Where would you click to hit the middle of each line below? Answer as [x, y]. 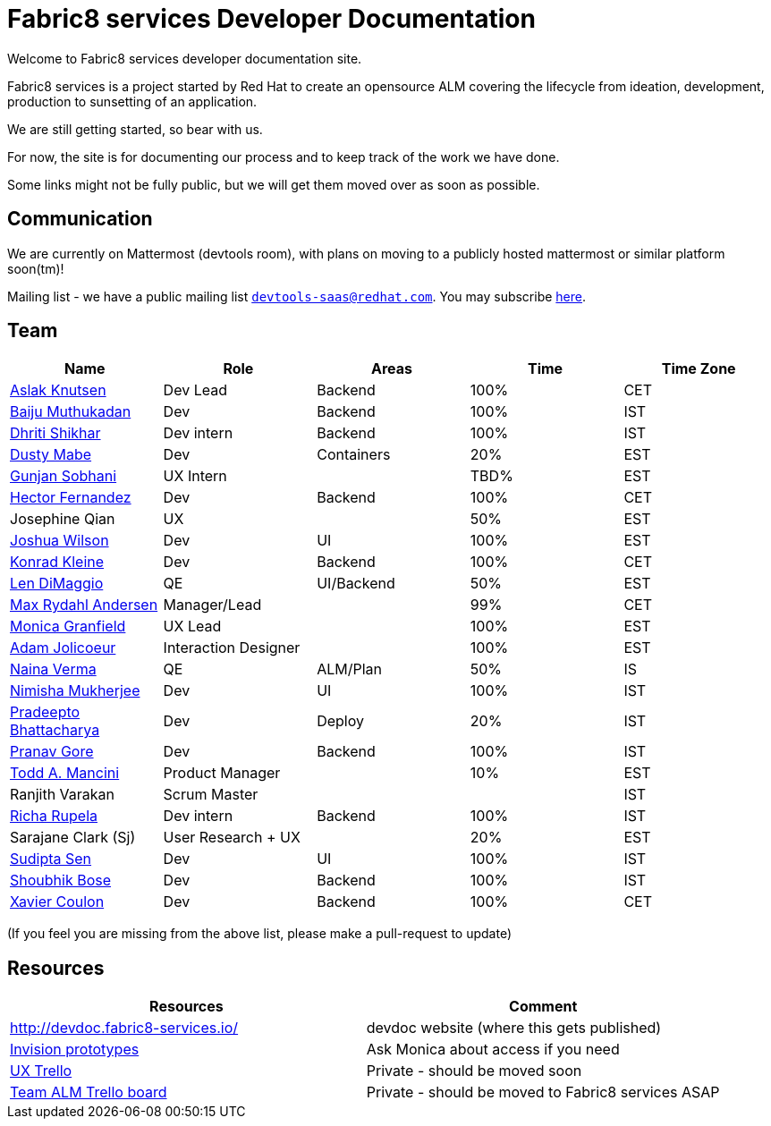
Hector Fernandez [71, 498]
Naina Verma [53, 669]
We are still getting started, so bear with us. [135, 129]
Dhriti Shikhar [55, 433]
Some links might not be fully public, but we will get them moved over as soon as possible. [274, 184]
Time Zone [699, 369]
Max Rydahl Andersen [84, 605]
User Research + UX [232, 838]
